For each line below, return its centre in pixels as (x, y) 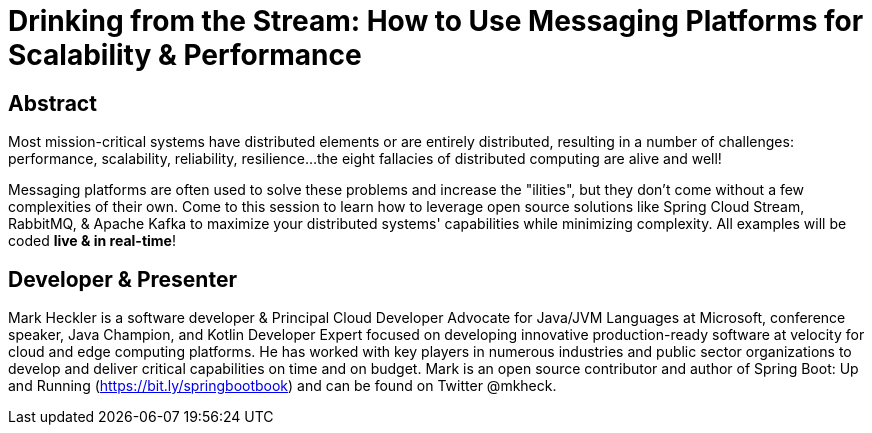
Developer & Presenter (122, 279)
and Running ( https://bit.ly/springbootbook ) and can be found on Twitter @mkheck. (282, 386)
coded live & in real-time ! (92, 241)
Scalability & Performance (185, 55)
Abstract (52, 103)
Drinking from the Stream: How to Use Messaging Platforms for (436, 21)
